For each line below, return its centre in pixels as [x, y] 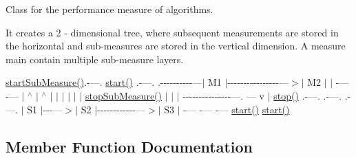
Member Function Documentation [129, 146]
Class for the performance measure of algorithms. [109, 9]
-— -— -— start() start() [237, 109]
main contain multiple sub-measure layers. [95, 59]
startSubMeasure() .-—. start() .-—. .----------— [104, 82]
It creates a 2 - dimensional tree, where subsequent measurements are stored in [172, 32]
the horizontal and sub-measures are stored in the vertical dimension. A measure [176, 46]
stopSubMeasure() [124, 95]
